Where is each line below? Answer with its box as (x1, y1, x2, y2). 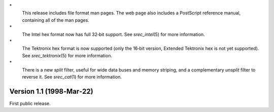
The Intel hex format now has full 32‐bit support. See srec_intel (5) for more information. (22, 31, 205, 38)
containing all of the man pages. (22, 17, 90, 23)
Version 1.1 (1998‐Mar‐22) (9, 87, 93, 96)
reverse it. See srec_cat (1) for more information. (22, 73, 122, 80)
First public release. (9, 100, 51, 106)
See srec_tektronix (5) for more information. (22, 52, 113, 58)
